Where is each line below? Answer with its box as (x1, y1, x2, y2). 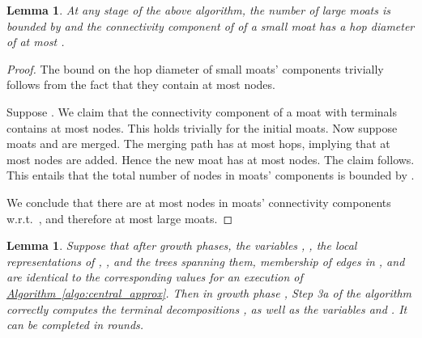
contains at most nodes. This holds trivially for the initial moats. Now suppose (6, 119, 398, 136)
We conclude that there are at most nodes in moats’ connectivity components (6, 193, 391, 210)
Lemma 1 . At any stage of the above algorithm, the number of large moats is (6, 2, 390, 18)
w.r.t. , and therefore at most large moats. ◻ (6, 209, 233, 226)
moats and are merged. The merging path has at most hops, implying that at (6, 135, 390, 152)
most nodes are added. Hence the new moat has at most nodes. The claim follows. (6, 150, 415, 167)
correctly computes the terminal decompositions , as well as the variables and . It (6, 300, 407, 317)
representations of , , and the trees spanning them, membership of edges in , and (6, 252, 405, 269)
